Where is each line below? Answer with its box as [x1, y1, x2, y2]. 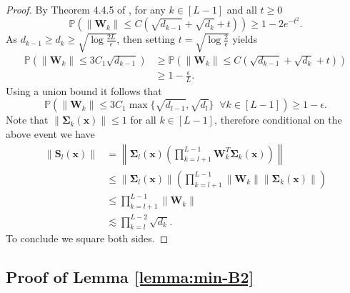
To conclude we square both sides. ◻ [6, 231, 169, 246]
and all [226, 2, 257, 16]
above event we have [6, 126, 95, 141]
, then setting [116, 31, 176, 46]
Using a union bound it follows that [6, 83, 162, 98]
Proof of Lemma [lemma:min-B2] [6, 266, 254, 288]
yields [232, 31, 258, 46]
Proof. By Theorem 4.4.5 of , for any [6, 2, 166, 16]
